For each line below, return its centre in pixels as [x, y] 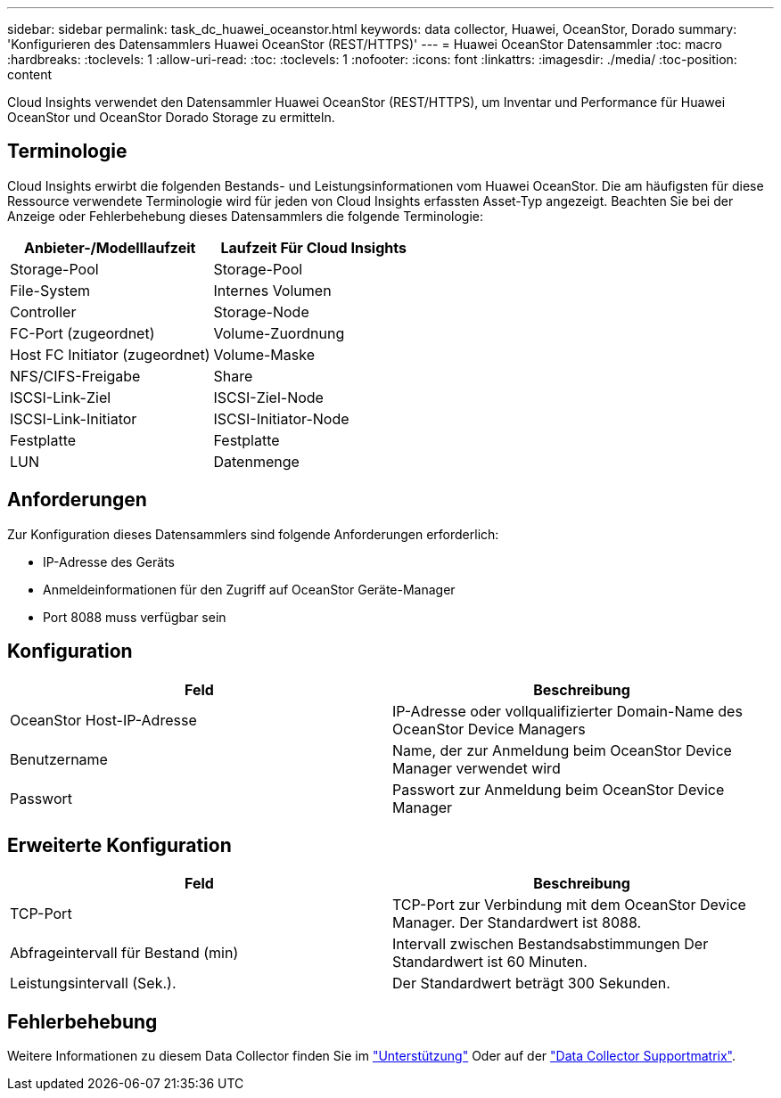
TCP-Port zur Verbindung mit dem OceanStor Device [569, 905]
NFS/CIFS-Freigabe [75, 376]
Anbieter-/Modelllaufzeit [110, 247]
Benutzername [59, 759]
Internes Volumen [272, 290]
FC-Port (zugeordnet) [82, 333]
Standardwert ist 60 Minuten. [490, 962]
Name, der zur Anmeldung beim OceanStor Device [562, 750]
